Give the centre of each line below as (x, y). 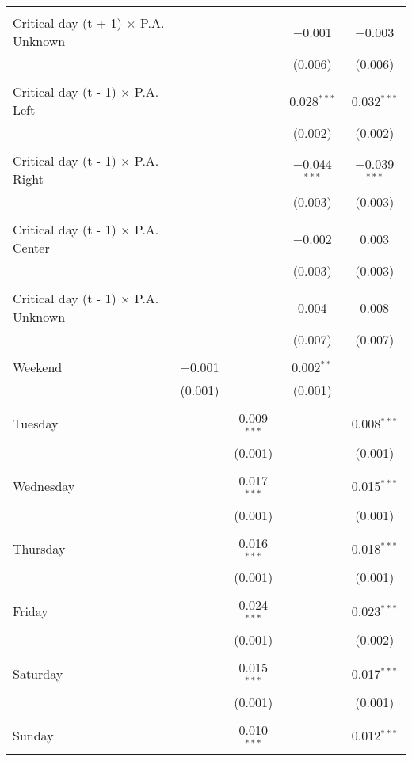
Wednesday (44, 486)
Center (31, 247)
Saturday (38, 673)
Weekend (38, 367)
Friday (31, 611)
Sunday (33, 736)
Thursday (39, 548)
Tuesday (36, 424)
